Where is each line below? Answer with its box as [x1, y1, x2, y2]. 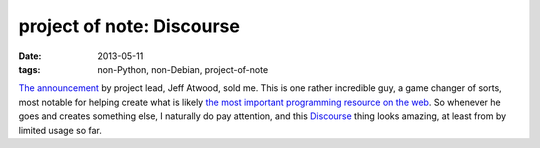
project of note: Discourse [18, 15, 240, 37]
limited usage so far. [18, 124, 102, 136]
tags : [18, 63, 41, 75]
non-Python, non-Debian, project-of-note [97, 63, 269, 75]
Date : [18, 50, 42, 62]
